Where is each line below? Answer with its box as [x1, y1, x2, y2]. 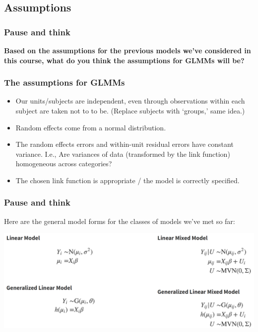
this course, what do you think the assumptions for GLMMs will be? [4, 55, 245, 65]
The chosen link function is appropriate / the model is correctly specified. [15, 175, 240, 185]
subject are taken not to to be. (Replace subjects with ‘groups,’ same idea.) [15, 106, 245, 115]
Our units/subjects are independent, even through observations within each [15, 96, 245, 106]
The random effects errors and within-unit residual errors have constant [15, 139, 234, 149]
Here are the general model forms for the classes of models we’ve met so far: [4, 216, 235, 226]
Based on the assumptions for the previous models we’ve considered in [4, 45, 251, 55]
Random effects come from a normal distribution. [15, 122, 166, 132]
